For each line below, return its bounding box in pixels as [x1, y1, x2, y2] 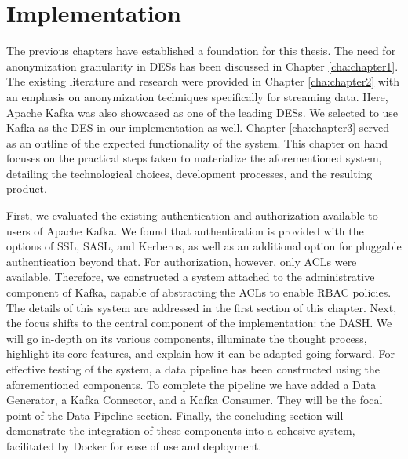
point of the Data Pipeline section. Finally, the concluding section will [6, 406, 344, 423]
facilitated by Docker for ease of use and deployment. [6, 437, 262, 454]
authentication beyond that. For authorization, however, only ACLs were [6, 253, 357, 269]
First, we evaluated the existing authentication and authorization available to [6, 207, 378, 224]
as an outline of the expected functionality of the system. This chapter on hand [6, 134, 388, 151]
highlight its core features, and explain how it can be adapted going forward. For [6, 345, 395, 362]
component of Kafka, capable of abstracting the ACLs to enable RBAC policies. [6, 284, 392, 301]
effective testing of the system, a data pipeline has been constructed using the [6, 361, 381, 377]
